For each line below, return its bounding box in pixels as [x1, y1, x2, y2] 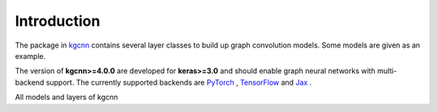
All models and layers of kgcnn [15, 93, 118, 102]
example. [15, 51, 46, 60]
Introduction [15, 12, 101, 30]
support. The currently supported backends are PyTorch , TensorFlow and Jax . [45, 77, 312, 87]
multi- [377, 66, 397, 76]
